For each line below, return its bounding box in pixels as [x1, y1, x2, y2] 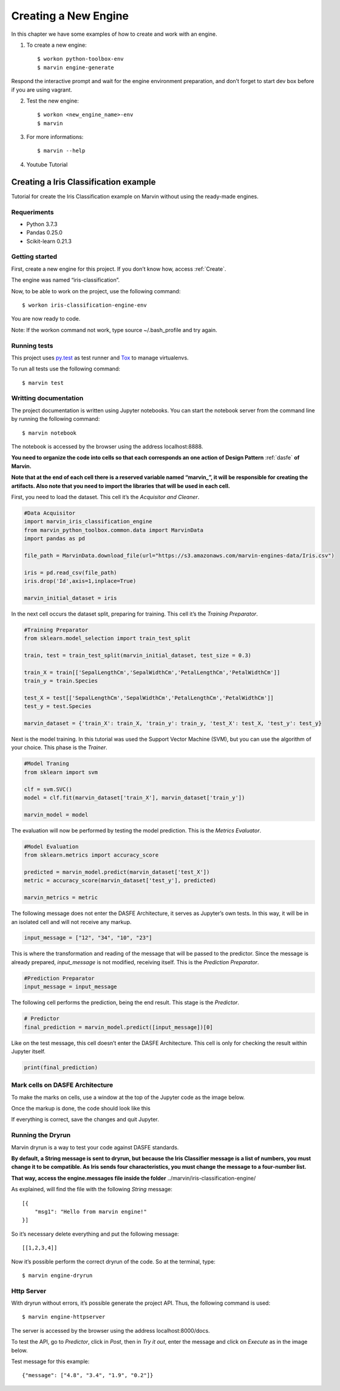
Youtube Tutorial [26, 161, 68, 168]
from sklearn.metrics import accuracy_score [24, 852, 159, 859]
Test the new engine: [26, 97, 79, 104]
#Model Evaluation [24, 843, 79, 850]
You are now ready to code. [11, 315, 81, 322]
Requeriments [11, 208, 54, 216]
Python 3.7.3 [26, 220, 58, 228]
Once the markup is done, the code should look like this [11, 1105, 151, 1112]
